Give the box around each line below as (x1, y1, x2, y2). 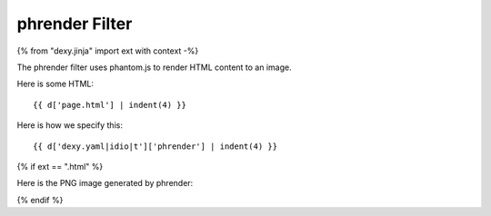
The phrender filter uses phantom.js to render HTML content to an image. (16, 62, 292, 73)
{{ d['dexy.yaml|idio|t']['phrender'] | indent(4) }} (33, 141, 277, 152)
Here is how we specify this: (16, 120, 123, 131)
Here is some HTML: (16, 78, 95, 90)
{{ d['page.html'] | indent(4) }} (33, 100, 186, 110)
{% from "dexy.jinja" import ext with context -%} (16, 45, 199, 56)
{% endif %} (16, 194, 64, 205)
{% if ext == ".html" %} (16, 161, 104, 172)
